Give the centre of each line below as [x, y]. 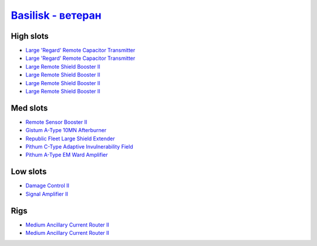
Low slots [29, 172]
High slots [30, 36]
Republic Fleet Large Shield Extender [70, 139]
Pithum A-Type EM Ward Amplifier [67, 155]
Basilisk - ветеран [56, 15]
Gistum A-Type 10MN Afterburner [66, 130]
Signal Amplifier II [47, 194]
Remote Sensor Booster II [56, 122]
